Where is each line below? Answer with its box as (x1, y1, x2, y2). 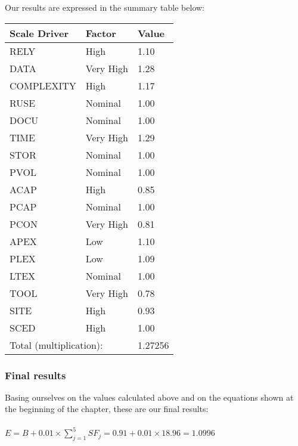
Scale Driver (10, 26, 69, 40)
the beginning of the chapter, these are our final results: (5, 402, 209, 415)
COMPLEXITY (10, 78, 76, 92)
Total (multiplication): (10, 337, 103, 352)
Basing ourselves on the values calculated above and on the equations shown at (5, 391, 294, 403)
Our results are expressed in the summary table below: (5, 1, 205, 13)
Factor (85, 26, 116, 40)
